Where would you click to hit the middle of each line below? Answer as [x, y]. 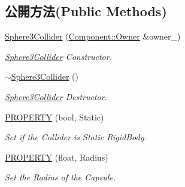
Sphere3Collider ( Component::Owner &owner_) [93, 36]
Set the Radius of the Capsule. [60, 177]
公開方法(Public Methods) [86, 11]
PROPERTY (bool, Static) [54, 117]
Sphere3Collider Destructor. [56, 96]
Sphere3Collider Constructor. [58, 56]
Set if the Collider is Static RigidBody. [76, 137]
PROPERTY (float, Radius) [57, 157]
